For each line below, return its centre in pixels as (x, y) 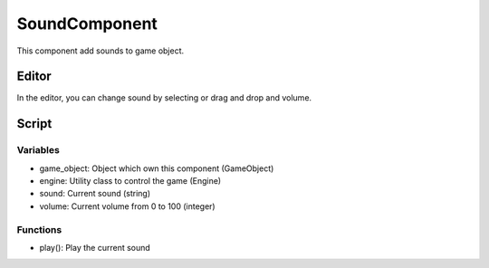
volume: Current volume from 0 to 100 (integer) (128, 206)
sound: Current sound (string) (95, 194)
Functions (39, 229)
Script (34, 124)
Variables (38, 150)
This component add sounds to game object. (101, 51)
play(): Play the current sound (95, 247)
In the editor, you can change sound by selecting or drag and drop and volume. (164, 98)
